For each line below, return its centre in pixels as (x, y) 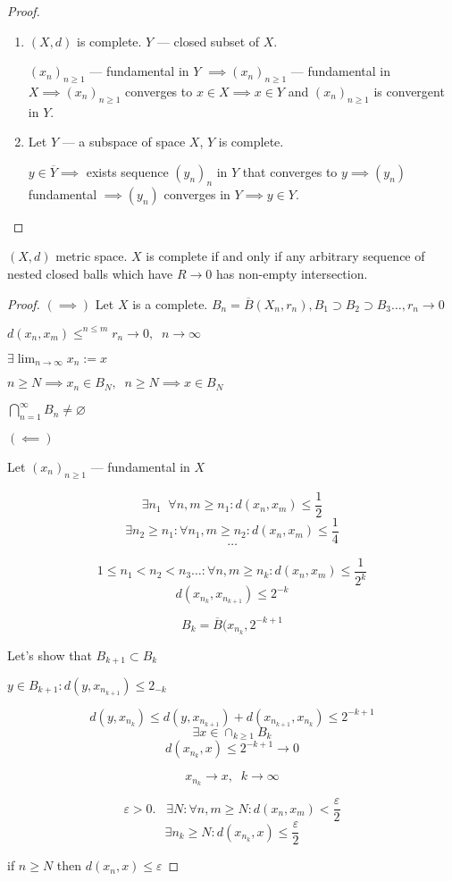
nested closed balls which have (90, 273)
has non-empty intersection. (292, 273)
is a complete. (170, 303)
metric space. (92, 256)
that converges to (290, 171)
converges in (197, 193)
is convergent (409, 91)
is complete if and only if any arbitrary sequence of (285, 256)
